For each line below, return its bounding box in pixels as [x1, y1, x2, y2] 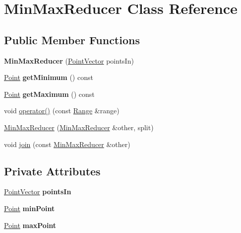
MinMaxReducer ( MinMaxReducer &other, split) [4, 122, 154, 132]
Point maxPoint [4, 220, 57, 230]
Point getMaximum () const [4, 88, 95, 99]
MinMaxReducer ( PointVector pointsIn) [4, 55, 134, 66]
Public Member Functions [4, 32, 140, 47]
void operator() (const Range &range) [4, 105, 120, 116]
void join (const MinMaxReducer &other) [4, 139, 130, 149]
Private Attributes [4, 163, 101, 178]
